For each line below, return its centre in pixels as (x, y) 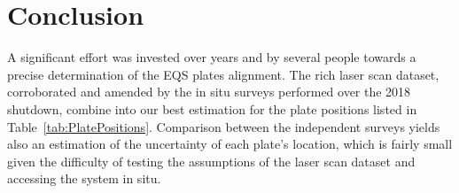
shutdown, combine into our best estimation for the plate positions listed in (212, 108)
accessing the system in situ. (84, 178)
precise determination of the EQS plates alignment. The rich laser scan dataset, (223, 74)
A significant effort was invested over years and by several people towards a (212, 57)
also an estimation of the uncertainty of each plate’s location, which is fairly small (230, 144)
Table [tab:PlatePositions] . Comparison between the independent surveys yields (224, 126)
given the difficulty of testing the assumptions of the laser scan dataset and (211, 161)
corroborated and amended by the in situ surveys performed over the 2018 (209, 92)
